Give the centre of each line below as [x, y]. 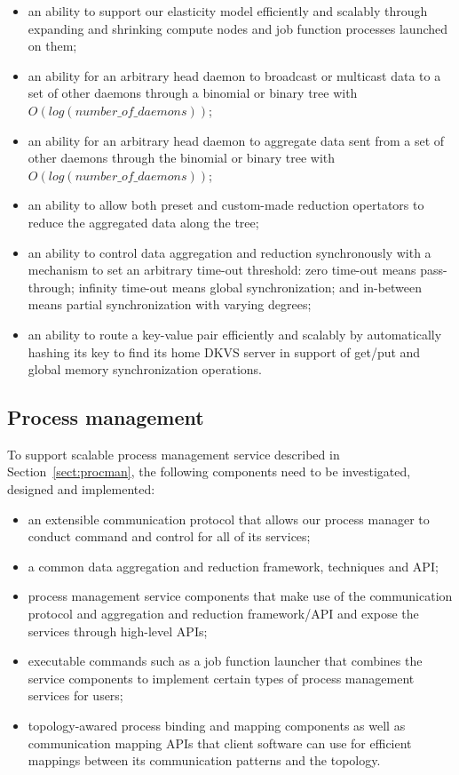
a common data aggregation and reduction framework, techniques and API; [233, 566]
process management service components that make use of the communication [240, 596]
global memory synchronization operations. [145, 369]
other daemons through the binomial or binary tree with [182, 158]
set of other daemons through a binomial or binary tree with [193, 93]
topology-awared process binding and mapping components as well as [217, 726]
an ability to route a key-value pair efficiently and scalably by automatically [235, 334]
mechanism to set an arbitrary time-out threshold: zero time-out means [222, 270]
